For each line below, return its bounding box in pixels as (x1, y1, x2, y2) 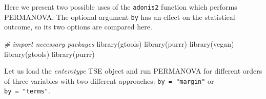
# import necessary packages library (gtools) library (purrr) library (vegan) (4, 38, 234, 49)
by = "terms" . (4, 85, 50, 96)
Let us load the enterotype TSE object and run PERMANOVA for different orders (4, 65, 262, 76)
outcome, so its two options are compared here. (4, 21, 152, 32)
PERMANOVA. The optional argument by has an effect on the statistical (4, 11, 235, 22)
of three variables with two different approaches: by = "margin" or (4, 75, 214, 86)
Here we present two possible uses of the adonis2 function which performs (4, 2, 237, 12)
